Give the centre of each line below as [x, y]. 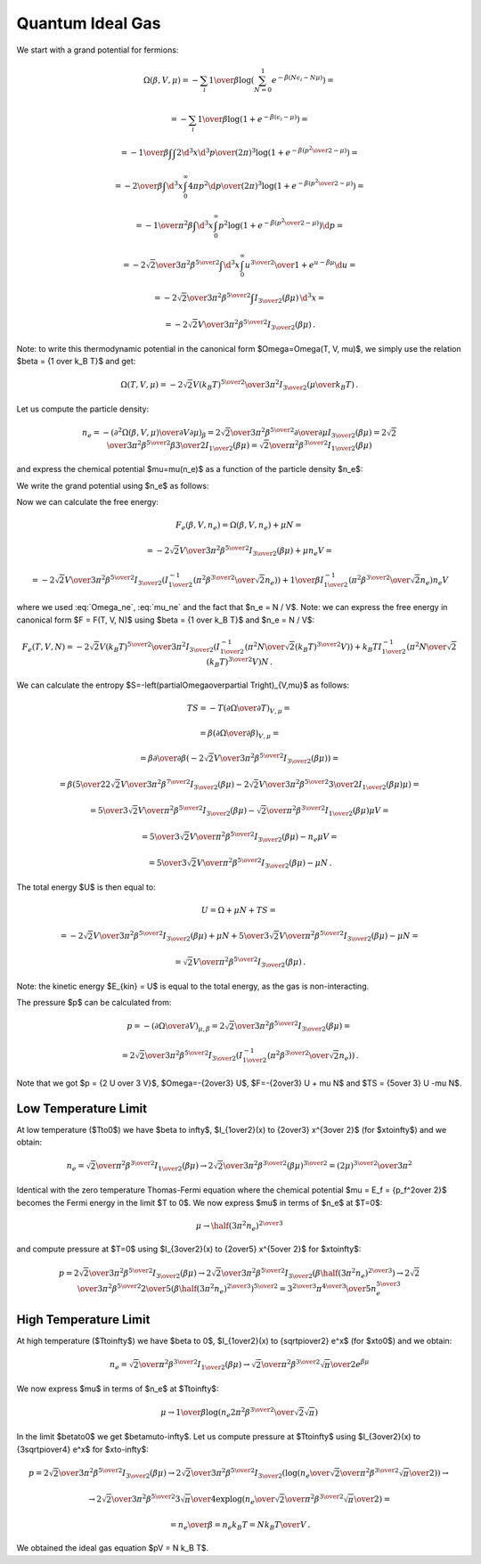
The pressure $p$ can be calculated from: [94, 1003]
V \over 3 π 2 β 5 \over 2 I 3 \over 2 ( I [117, 580]
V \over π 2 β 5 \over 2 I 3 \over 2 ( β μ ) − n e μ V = [263, 837]
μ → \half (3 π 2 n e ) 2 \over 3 [240, 1226]
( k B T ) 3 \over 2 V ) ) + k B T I [338, 647]
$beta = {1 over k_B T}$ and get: [76, 361]
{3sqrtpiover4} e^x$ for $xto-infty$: [82, 1449]
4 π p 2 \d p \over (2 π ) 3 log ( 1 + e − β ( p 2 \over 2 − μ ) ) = [276, 185]
